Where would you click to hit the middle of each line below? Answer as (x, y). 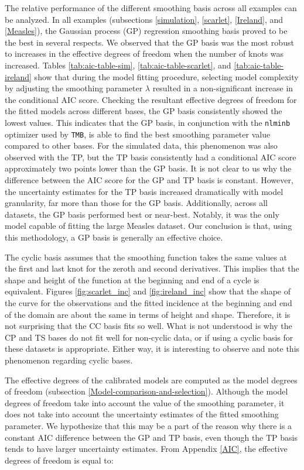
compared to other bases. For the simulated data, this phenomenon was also (141, 145)
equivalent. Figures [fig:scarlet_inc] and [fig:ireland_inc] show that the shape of (148, 291)
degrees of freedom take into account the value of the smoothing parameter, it (145, 402)
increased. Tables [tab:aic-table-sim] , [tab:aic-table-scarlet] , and (118, 65)
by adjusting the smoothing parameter (74, 88)
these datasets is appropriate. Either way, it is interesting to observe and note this (152, 349)
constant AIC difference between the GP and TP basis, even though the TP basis (151, 437)
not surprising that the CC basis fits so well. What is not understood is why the (148, 326)
